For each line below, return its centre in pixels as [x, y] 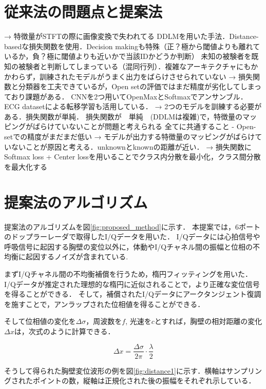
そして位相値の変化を [40, 321]
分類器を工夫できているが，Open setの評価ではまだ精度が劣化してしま [136, 86]
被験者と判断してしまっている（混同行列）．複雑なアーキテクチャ [127, 66]
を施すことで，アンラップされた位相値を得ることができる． [104, 304]
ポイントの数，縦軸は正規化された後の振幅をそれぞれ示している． [144, 381]
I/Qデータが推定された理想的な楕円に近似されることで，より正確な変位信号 [132, 284]
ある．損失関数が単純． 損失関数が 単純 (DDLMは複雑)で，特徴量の [123, 116]
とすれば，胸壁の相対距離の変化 [208, 321]
